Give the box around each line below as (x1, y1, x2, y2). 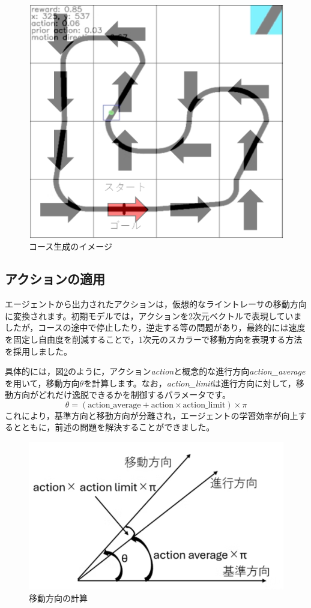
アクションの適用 (5, 269, 105, 288)
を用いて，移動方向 (5, 376, 80, 389)
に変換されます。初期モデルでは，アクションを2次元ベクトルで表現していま (5, 309, 302, 322)
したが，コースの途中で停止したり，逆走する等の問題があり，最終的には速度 (5, 321, 306, 334)
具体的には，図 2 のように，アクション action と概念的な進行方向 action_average (5, 365, 306, 378)
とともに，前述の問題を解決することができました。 (13, 421, 215, 433)
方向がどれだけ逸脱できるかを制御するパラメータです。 (13, 388, 231, 401)
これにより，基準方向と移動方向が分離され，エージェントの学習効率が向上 (5, 409, 298, 421)
